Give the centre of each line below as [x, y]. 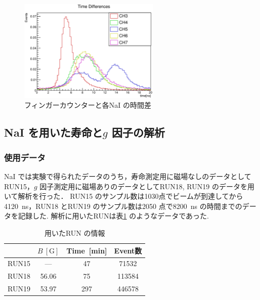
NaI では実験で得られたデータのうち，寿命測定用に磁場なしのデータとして [128, 176]
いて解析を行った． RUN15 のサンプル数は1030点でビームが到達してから [124, 196]
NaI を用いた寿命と [53, 132]
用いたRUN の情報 [75, 232]
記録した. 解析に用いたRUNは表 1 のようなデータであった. [113, 216]
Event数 [128, 250]
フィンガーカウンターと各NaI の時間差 [88, 105]
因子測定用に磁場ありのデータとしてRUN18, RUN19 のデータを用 [147, 186]
